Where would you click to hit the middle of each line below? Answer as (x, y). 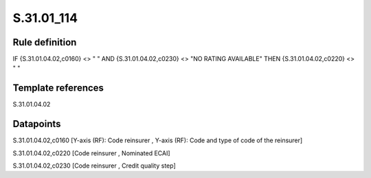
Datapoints (37, 124)
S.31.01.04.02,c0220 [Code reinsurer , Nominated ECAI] (92, 153)
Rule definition (45, 42)
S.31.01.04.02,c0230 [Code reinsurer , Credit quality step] (94, 166)
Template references (58, 88)
